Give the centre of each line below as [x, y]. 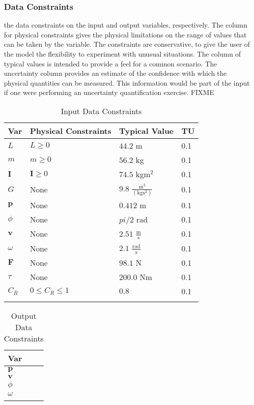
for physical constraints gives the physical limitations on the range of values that [125, 34]
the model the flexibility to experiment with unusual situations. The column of [123, 54]
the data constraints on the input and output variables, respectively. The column [126, 25]
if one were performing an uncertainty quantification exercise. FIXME [109, 92]
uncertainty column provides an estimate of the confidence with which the [115, 73]
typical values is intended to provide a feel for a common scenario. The [111, 63]
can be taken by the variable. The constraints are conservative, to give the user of [127, 44]
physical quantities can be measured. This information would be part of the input [127, 82]
